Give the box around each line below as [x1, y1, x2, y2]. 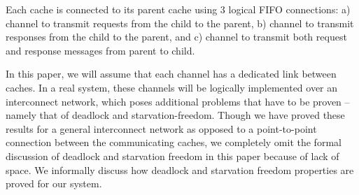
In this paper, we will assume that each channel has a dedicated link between [6, 66, 337, 81]
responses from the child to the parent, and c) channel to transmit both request [6, 29, 347, 44]
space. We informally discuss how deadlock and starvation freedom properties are [6, 162, 354, 177]
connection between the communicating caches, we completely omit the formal [6, 135, 342, 150]
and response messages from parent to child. [6, 43, 195, 57]
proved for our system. [6, 176, 102, 191]
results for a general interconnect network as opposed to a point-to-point [6, 121, 317, 136]
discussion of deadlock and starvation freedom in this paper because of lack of [6, 148, 339, 163]
